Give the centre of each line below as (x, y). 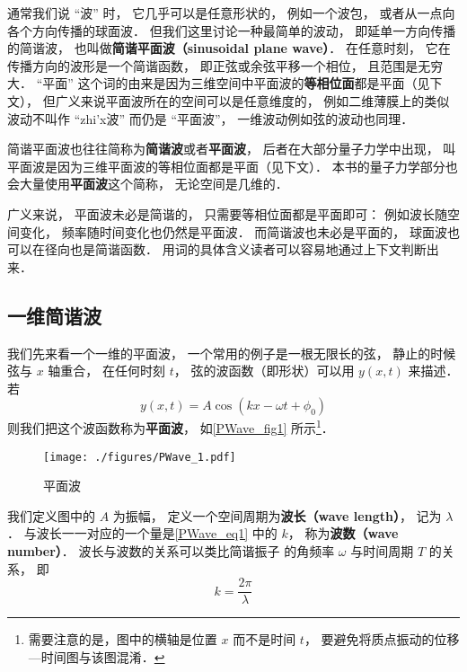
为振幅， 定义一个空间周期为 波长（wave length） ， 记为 (277, 515)
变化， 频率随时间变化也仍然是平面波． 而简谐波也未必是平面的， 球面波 (233, 231)
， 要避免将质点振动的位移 (382, 639)
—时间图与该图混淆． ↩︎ (97, 656)
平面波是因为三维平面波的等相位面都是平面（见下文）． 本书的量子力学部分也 (233, 166)
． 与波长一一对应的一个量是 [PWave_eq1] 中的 (142, 533)
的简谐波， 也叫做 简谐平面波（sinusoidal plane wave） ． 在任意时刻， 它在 (229, 48)
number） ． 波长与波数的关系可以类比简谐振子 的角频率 (171, 550)
